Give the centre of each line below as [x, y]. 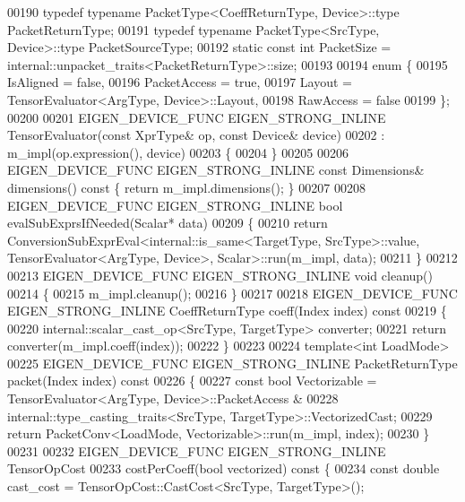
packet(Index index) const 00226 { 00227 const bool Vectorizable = [192, 381]
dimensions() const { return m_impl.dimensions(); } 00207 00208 [186, 187]
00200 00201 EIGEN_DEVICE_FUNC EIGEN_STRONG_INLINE [197, 117]
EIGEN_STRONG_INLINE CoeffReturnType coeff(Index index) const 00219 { [227, 311]
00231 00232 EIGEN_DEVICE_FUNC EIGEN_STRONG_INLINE [197, 450]
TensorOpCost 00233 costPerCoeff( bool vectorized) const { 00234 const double [224, 468]
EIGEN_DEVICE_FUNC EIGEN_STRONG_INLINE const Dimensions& [216, 170]
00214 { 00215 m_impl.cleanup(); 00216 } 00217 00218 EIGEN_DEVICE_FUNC [232, 293]
